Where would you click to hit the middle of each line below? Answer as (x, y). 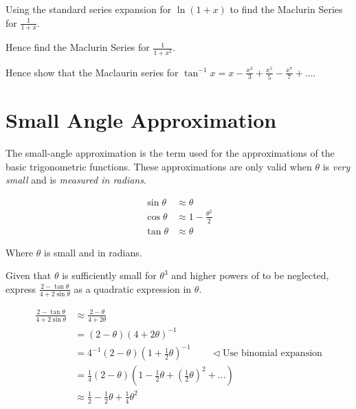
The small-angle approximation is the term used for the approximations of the (170, 153)
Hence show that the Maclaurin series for (92, 72)
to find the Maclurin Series (286, 9)
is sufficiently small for (109, 275)
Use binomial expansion (272, 354)
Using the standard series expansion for (89, 9)
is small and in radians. (93, 252)
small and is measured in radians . (76, 180)
